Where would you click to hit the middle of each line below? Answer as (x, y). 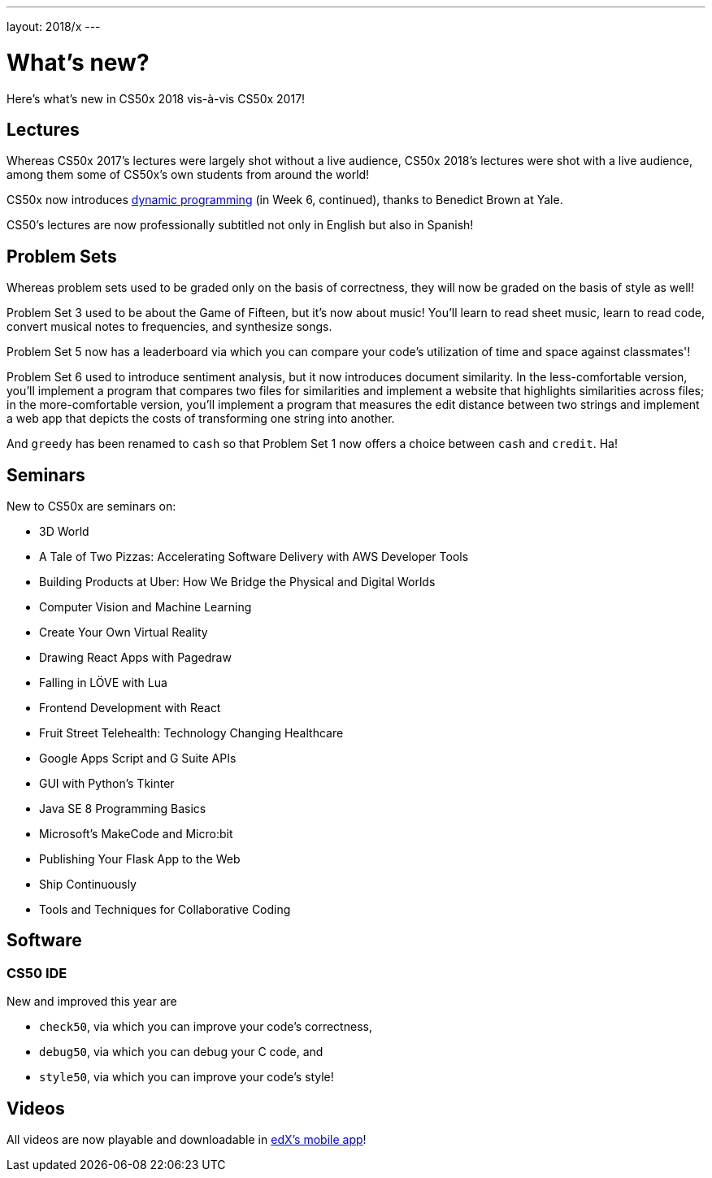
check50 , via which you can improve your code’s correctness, (206, 1027)
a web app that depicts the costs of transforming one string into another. (201, 419)
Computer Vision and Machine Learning (145, 607)
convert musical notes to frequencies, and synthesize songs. (169, 327)
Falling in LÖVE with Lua (103, 683)
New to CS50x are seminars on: (91, 506)
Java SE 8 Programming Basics (123, 809)
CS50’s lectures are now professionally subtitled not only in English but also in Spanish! (240, 225)
